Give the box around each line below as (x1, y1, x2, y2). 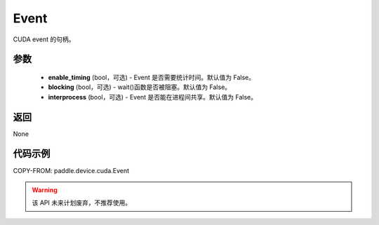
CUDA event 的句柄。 (13, 35, 75, 43)
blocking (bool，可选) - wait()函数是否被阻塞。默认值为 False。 (48, 83, 232, 91)
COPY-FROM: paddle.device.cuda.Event (13, 166, 130, 175)
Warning (32, 186, 58, 194)
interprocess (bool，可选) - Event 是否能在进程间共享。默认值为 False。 (48, 93, 258, 101)
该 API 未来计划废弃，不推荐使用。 (32, 198, 132, 207)
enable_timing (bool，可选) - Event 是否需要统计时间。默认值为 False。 (48, 73, 255, 81)
